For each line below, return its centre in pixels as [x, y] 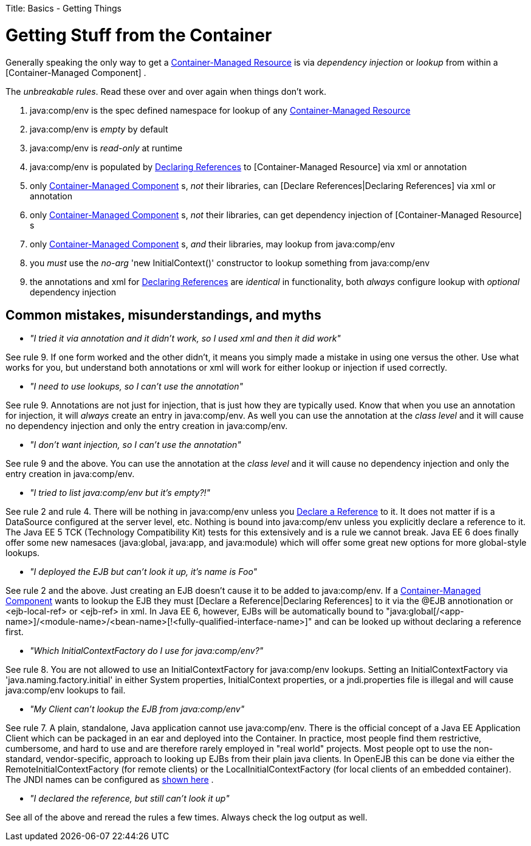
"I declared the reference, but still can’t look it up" [130, 799]
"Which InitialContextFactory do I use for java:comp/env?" [147, 651]
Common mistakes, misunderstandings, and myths [163, 315]
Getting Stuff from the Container [139, 35]
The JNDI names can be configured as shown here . [110, 780]
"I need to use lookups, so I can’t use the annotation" [136, 387]
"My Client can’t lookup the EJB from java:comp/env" [137, 709]
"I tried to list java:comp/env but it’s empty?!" [120, 493]
